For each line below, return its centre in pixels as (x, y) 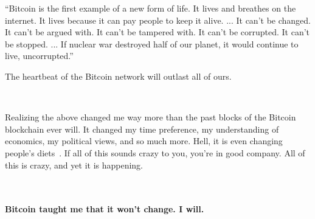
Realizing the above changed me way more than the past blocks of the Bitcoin (151, 117)
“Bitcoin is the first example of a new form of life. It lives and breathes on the (151, 8)
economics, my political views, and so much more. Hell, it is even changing (144, 141)
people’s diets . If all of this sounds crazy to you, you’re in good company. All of (155, 152)
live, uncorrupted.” (39, 56)
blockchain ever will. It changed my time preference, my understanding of (142, 129)
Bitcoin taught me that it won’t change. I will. (105, 209)
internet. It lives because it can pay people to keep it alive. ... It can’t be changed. (158, 20)
